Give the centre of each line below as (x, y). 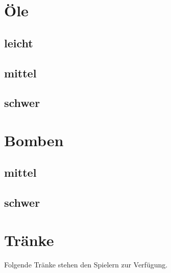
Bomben (34, 140)
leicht (19, 43)
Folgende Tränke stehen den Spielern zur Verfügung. (86, 264)
